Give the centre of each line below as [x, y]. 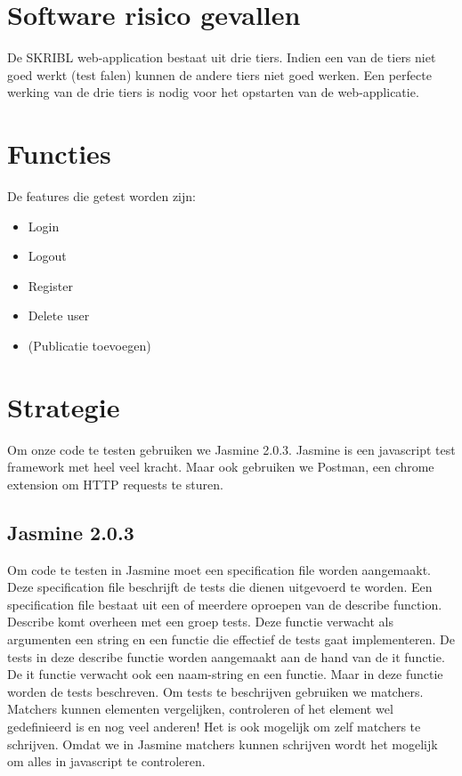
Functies [59, 154]
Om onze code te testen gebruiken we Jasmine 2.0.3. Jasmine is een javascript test [231, 449]
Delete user [59, 315]
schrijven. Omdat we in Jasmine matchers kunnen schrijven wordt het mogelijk [223, 744]
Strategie [64, 406]
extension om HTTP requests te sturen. [115, 484]
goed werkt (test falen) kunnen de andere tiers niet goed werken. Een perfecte [219, 74]
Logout [47, 256]
